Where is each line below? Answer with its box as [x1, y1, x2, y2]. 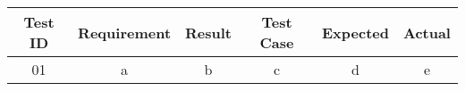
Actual [402, 21, 451, 43]
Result [185, 21, 232, 43]
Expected [322, 21, 389, 43]
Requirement [78, 21, 172, 43]
